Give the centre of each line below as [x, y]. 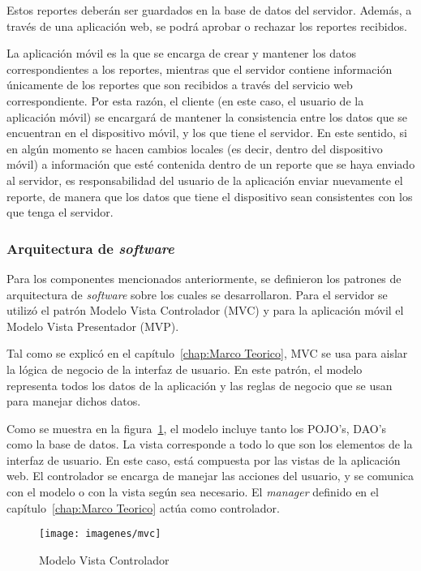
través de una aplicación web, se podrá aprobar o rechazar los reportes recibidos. [207, 26]
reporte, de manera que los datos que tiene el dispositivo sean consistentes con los [210, 196]
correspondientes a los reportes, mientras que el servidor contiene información [200, 69]
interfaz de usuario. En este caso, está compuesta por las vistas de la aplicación [204, 459]
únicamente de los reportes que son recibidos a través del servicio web [180, 85]
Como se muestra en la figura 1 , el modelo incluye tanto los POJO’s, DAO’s [197, 428]
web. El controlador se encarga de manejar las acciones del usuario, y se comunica [210, 476]
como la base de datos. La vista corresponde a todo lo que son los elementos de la [210, 444]
